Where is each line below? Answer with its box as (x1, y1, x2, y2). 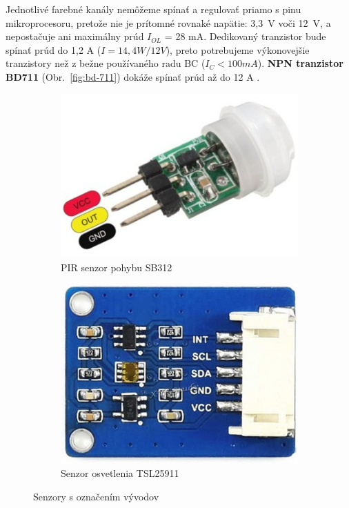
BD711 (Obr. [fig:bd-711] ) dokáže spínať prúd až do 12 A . (6, 69, 260, 84)
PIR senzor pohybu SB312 (61, 260, 172, 274)
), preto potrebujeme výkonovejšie (166, 42, 310, 57)
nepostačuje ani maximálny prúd (6, 29, 144, 43)
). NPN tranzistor (257, 56, 343, 70)
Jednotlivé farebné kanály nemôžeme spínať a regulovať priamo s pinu (6, 2, 301, 16)
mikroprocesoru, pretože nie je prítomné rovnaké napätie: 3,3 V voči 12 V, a (6, 15, 331, 30)
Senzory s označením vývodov (33, 489, 159, 504)
